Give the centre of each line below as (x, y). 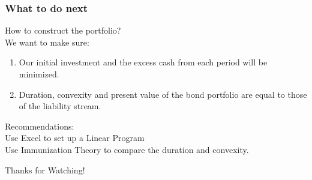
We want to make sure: (47, 42)
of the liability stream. (60, 106)
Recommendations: (40, 126)
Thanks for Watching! (45, 169)
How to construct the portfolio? (63, 30)
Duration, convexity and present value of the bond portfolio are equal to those (163, 94)
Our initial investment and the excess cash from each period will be (143, 62)
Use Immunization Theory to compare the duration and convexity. (127, 149)
